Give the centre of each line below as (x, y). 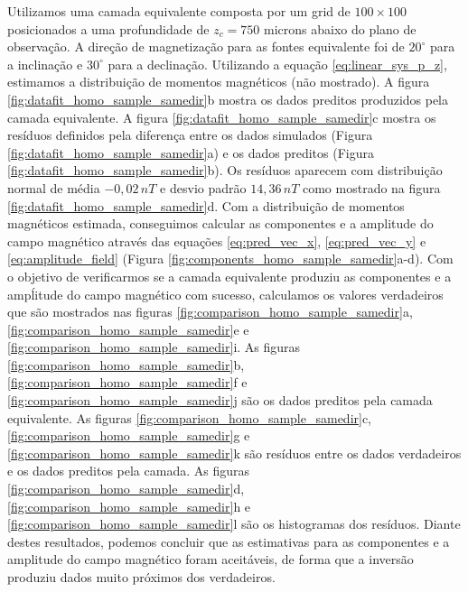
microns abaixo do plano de (340, 28)
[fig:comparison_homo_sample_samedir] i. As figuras (154, 347)
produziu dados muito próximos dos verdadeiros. (141, 577)
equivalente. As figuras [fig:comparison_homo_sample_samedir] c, (190, 417)
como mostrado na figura (371, 187)
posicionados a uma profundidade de (108, 28)
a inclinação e (45, 64)
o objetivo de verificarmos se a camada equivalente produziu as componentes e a (229, 276)
